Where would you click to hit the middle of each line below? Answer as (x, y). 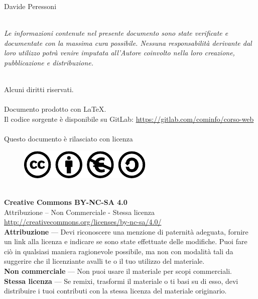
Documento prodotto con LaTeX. (55, 109)
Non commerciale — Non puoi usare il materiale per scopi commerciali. (118, 271)
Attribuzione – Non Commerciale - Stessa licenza (80, 212)
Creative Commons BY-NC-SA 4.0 (66, 202)
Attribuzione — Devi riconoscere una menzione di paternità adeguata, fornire (126, 231)
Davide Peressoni (30, 6)
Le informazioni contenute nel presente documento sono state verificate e (116, 33)
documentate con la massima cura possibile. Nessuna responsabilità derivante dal (128, 43)
